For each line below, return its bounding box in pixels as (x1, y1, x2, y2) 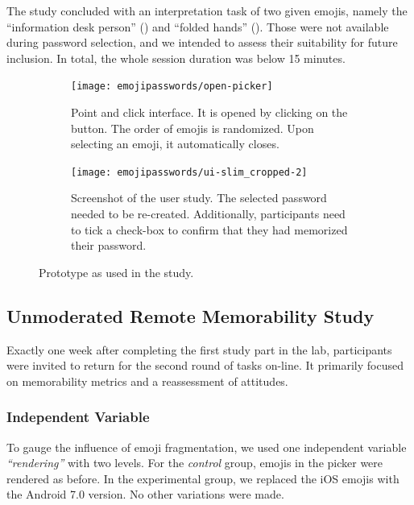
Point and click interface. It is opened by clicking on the (71, 104, 348, 121)
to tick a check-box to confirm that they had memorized (71, 221, 348, 238)
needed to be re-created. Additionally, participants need (71, 205, 346, 222)
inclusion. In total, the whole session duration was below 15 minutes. (6, 49, 346, 66)
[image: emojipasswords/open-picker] (71, 81, 273, 93)
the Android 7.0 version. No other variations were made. (6, 486, 284, 503)
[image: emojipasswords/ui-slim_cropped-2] (71, 166, 308, 178)
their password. (71, 237, 147, 254)
